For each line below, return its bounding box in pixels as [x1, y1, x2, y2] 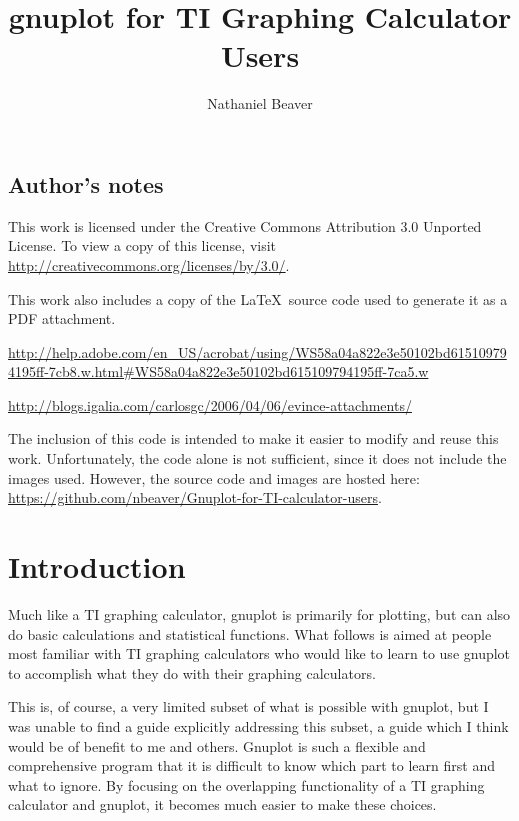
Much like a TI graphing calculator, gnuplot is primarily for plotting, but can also [8, 603, 511, 624]
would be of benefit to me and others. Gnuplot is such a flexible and [8, 735, 426, 756]
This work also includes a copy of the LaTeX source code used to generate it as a [8, 288, 508, 309]
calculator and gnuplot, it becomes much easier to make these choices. [8, 794, 437, 815]
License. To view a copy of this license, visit [8, 235, 277, 256]
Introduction [8, 546, 186, 587]
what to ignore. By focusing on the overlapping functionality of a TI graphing [8, 774, 485, 795]
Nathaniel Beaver [207, 93, 313, 114]
